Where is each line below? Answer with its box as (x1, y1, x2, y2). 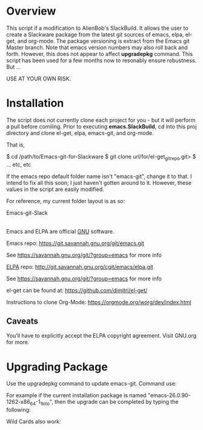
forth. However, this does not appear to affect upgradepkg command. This (6, 50, 193, 57)
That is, (6, 141, 25, 148)
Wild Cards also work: (6, 418, 61, 425)
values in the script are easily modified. (6, 186, 104, 193)
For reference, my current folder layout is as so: (6, 197, 125, 204)
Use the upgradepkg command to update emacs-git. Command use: (6, 380, 177, 387)
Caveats (6, 316, 38, 327)
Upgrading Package (6, 360, 108, 373)
